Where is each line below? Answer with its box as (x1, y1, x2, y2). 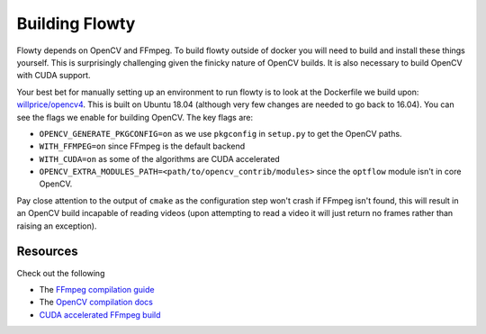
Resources (16, 244, 78, 259)
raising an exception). (16, 221, 97, 231)
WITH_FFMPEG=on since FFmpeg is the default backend (39, 140, 246, 152)
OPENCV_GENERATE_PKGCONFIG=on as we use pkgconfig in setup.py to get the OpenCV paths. (39, 128, 402, 139)
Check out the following (16, 267, 105, 278)
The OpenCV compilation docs (39, 297, 153, 308)
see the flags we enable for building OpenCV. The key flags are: (16, 112, 254, 122)
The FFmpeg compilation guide (39, 284, 155, 294)
